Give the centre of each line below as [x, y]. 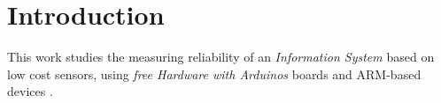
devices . [30, 91]
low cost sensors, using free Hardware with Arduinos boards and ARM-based [214, 74]
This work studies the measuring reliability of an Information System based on [221, 57]
